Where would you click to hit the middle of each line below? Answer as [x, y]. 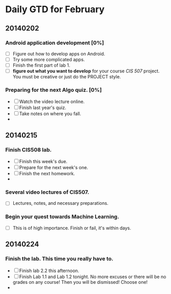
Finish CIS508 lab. [29, 150]
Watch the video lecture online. [52, 102]
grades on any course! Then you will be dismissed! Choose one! [80, 282]
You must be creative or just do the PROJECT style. [67, 77]
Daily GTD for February [55, 9]
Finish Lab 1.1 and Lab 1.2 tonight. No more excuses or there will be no [93, 277]
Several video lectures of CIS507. [47, 192]
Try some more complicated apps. [49, 59]
